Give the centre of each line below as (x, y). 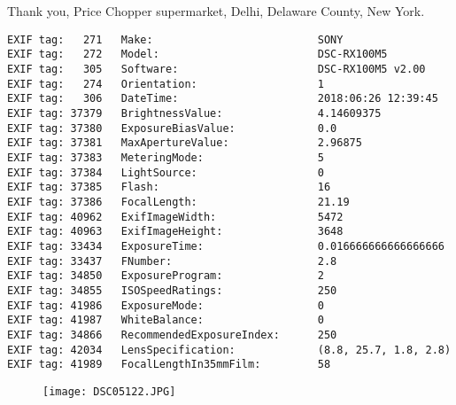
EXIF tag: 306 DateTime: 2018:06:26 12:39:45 (223, 99)
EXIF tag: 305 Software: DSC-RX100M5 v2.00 (216, 70)
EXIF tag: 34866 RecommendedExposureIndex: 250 (172, 335)
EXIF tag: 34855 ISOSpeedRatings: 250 (172, 290)
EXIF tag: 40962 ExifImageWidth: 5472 (175, 217)
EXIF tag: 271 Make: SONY (175, 39)
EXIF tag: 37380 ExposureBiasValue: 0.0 (172, 128)
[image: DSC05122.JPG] (109, 391)
